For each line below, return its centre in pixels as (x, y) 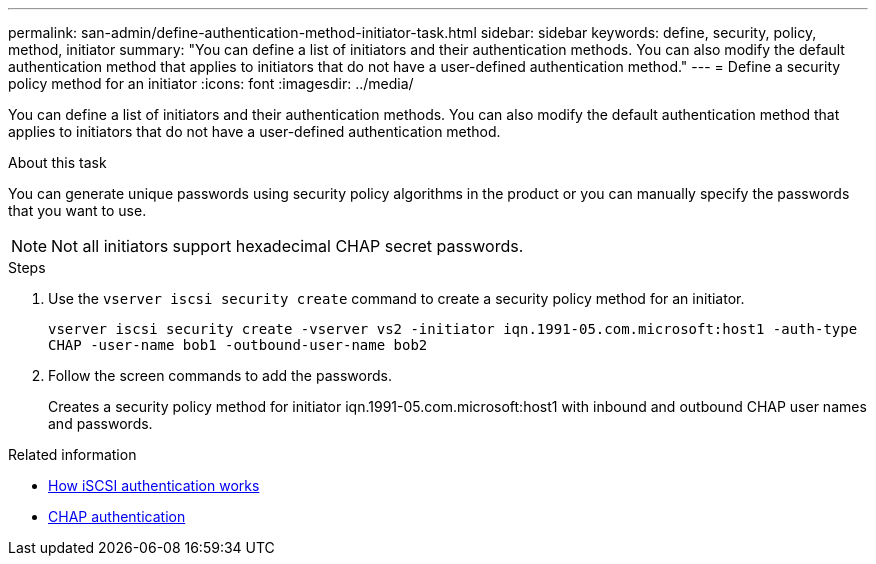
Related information (72, 454)
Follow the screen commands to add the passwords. (220, 375)
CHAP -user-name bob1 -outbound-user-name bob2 (238, 345)
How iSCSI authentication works (154, 485)
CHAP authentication (117, 516)
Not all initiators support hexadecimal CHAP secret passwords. (287, 246)
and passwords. (100, 423)
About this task (57, 162)
